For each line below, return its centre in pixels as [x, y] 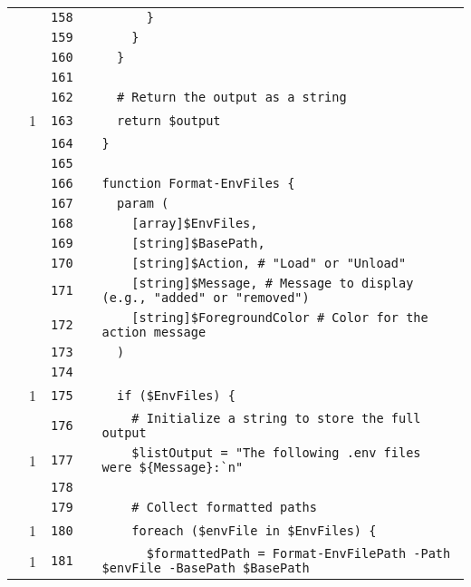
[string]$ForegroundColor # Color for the [280, 318]
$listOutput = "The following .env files [276, 453]
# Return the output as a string [231, 97]
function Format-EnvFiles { [198, 183]
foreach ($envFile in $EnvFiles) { [254, 530]
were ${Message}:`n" [173, 467]
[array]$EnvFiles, [195, 223]
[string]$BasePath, [198, 243]
